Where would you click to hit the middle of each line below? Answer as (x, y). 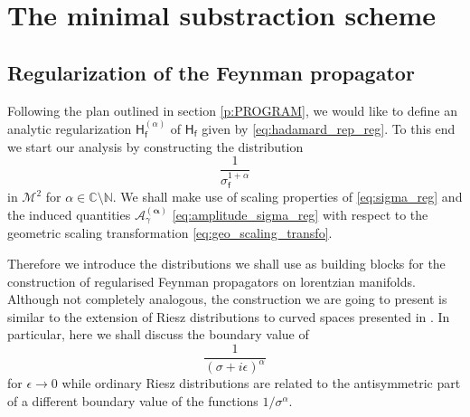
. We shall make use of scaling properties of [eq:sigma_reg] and (287, 197)
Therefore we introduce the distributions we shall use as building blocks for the (226, 263)
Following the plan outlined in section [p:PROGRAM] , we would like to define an (233, 110)
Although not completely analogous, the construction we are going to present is (227, 299)
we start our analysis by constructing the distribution (155, 146)
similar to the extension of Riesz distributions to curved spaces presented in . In (229, 316)
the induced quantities (69, 214)
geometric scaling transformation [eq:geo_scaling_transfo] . (170, 233)
